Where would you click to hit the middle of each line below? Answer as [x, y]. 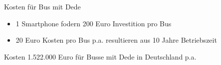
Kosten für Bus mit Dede [42, 6]
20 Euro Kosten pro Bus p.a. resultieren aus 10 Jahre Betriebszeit [116, 40]
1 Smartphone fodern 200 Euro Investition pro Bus [94, 23]
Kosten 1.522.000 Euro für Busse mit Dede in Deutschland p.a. [100, 56]
